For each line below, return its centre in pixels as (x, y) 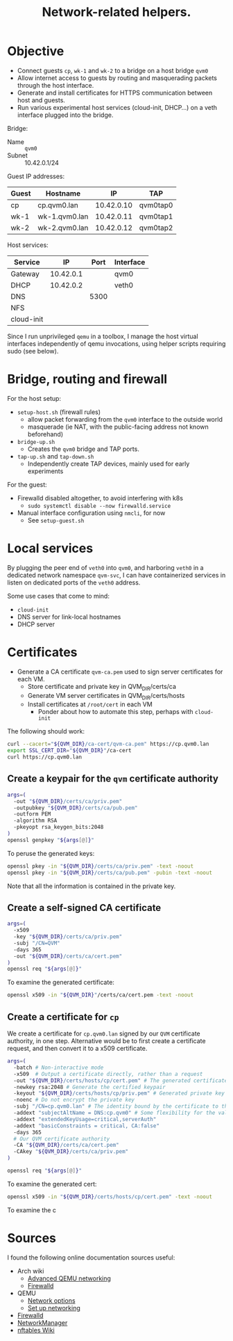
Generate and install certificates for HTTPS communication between (115, 93)
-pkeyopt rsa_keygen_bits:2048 (59, 827)
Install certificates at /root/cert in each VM (90, 704)
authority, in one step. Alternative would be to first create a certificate (106, 1041)
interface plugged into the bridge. (65, 115)
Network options (51, 1300)
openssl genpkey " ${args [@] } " (51, 840)
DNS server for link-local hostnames (69, 617)
